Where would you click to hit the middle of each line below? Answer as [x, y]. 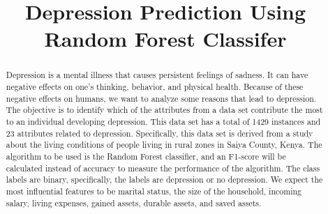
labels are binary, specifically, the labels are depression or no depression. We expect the [164, 179]
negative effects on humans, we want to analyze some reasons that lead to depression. [161, 98]
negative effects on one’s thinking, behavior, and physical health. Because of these [155, 87]
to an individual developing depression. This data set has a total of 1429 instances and [163, 121]
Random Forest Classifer [165, 39]
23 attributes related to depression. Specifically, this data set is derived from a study [159, 133]
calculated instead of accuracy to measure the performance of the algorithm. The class [163, 168]
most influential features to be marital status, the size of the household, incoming [154, 191]
